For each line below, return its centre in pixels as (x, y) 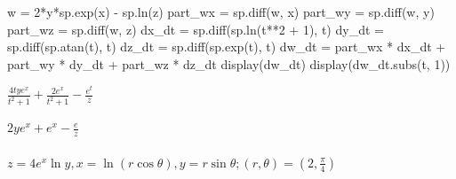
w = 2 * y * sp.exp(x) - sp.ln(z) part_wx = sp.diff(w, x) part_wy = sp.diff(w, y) (221, 12)
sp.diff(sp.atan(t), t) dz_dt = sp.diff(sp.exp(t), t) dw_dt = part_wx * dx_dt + (227, 47)
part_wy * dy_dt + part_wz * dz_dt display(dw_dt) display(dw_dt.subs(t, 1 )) (229, 63)
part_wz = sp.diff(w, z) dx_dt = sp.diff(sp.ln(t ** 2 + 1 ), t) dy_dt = (196, 29)
